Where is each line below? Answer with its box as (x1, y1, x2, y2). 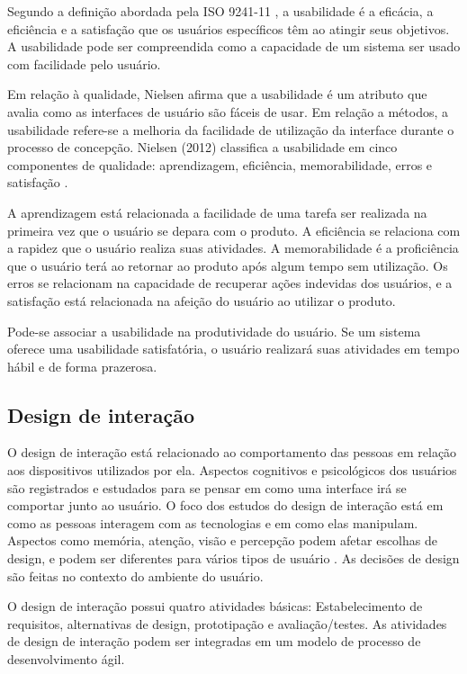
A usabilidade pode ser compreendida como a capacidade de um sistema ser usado (7, 37, 461, 56)
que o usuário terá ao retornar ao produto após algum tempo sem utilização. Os (7, 256, 448, 274)
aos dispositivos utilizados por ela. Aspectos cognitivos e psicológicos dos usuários (7, 461, 457, 480)
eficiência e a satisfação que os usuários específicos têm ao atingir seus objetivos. (7, 19, 450, 38)
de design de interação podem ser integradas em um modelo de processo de (7, 632, 421, 651)
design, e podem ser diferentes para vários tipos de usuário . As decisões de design (7, 549, 460, 568)
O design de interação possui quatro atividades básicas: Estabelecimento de (7, 597, 423, 616)
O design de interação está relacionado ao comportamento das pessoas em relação (7, 443, 457, 462)
